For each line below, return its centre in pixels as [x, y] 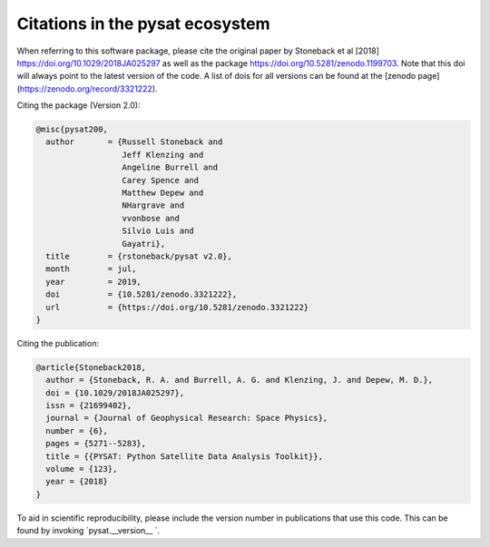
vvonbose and [151, 218]
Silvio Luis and [158, 231]
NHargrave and [153, 205]
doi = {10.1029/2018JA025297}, [115, 393]
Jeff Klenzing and [163, 155]
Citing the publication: [58, 343]
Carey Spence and [161, 180]
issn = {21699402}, [89, 405]
